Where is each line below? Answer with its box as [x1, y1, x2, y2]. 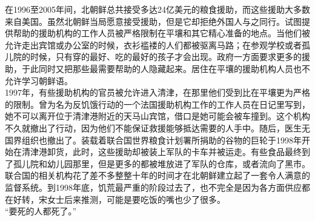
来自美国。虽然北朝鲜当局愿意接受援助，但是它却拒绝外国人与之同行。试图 [5, 15, 302, 27]
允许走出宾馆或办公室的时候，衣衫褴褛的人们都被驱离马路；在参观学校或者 [5, 38, 302, 51]
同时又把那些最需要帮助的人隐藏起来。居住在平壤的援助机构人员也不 [38, 62, 310, 74]
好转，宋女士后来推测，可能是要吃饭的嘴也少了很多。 [13, 193, 225, 205]
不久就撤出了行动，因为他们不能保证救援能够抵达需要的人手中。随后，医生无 [5, 121, 310, 134]
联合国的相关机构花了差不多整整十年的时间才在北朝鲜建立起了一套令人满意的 [5, 169, 310, 182]
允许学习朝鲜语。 [5, 74, 73, 87]
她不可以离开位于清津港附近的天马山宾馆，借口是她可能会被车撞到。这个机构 [5, 110, 310, 122]
